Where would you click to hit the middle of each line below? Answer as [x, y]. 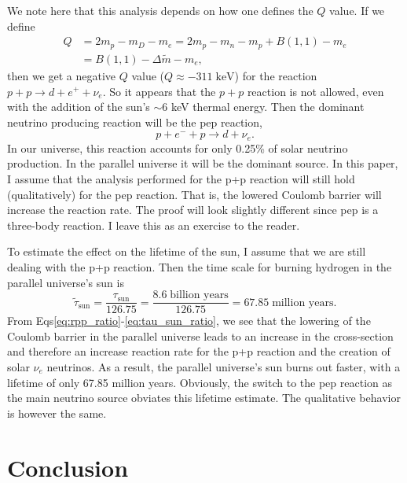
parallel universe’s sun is [66, 282]
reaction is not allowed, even [315, 91]
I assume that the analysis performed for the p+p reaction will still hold [181, 178]
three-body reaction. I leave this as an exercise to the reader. [154, 225]
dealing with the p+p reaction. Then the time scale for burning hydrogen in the [200, 266]
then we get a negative [62, 75]
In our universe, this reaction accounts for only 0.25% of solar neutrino [178, 147]
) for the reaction [276, 75]
